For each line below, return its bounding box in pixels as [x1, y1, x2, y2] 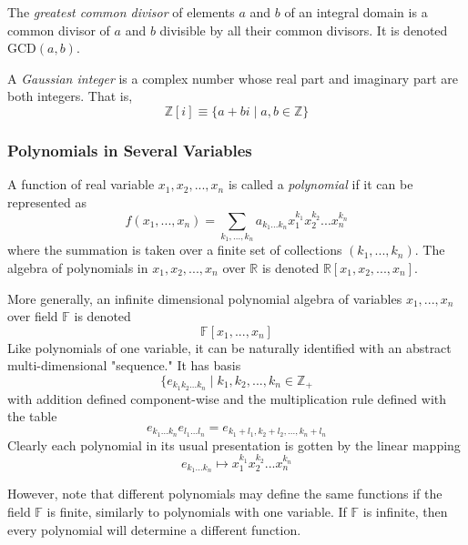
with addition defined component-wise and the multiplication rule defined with [7, 389, 447, 408]
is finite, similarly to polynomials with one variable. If [46, 502, 347, 521]
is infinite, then [362, 502, 448, 521]
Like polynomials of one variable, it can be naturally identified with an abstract [7, 338, 452, 357]
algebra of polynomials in [7, 257, 148, 277]
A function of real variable [7, 175, 155, 194]
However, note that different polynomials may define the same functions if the [7, 484, 443, 503]
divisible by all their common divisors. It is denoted [159, 20, 448, 39]
